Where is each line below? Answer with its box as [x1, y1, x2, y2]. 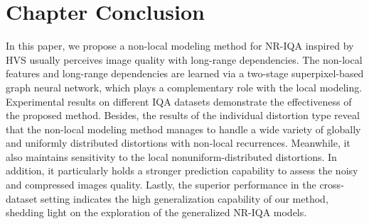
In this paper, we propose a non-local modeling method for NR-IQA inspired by [6, 38, 354, 53]
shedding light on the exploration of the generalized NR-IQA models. [6, 205, 307, 220]
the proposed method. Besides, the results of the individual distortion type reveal [6, 108, 360, 123]
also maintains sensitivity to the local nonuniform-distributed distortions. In [6, 149, 337, 164]
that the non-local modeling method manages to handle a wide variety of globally [6, 121, 361, 136]
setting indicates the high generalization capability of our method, [41, 191, 328, 206]
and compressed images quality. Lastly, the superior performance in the [6, 177, 316, 192]
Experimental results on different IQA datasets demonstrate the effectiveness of [6, 94, 352, 108]
